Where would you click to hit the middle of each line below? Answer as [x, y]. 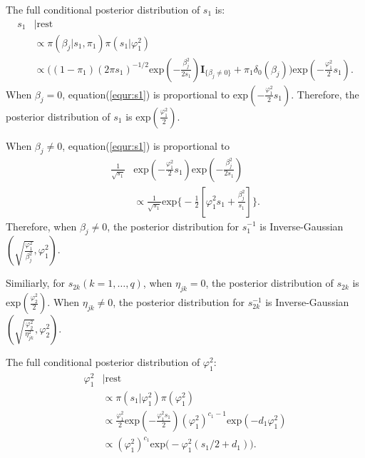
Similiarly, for [35, 283]
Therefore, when [41, 226]
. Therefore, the [325, 94]
